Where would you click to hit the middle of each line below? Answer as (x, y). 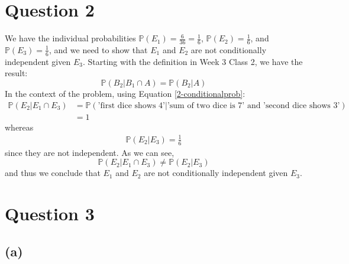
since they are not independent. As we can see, (90, 152)
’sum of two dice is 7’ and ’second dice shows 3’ (253, 105)
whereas (19, 127)
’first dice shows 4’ (131, 105)
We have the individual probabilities (70, 38)
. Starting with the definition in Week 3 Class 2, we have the (193, 61)
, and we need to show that (98, 49)
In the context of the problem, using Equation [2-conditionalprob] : (125, 93)
